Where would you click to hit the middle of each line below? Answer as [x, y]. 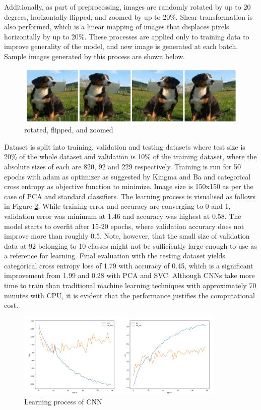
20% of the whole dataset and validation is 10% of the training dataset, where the [130, 156]
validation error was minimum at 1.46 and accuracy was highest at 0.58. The [123, 216]
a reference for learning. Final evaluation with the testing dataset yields [115, 256]
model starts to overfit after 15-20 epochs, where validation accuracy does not [124, 226]
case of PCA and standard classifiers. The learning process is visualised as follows [130, 196]
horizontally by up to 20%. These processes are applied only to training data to [127, 36]
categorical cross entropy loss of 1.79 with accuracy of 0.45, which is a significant [129, 265]
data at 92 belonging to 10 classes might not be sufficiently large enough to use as [130, 245]
